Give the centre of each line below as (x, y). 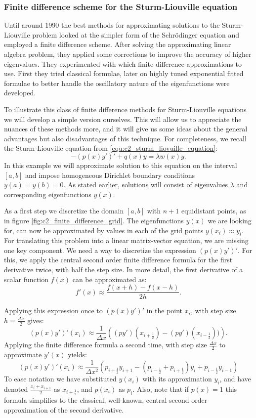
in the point (165, 311)
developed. (20, 93)
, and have (235, 379)
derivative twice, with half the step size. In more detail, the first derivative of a (124, 270)
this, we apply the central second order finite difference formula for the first (118, 260)
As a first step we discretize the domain (64, 211)
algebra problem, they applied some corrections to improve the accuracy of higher (128, 54)
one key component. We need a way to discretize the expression (100, 250)
